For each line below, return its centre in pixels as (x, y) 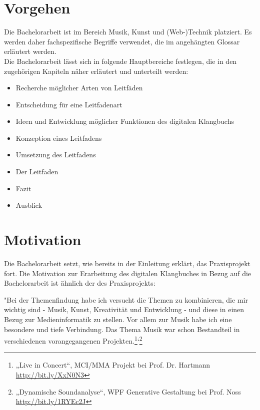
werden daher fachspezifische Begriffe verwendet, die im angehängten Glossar (122, 41)
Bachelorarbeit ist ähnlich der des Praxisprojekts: (80, 283)
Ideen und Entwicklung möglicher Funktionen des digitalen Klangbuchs (125, 121)
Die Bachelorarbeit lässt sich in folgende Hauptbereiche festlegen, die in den (120, 61)
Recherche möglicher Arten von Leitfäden (79, 88)
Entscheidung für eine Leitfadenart (69, 104)
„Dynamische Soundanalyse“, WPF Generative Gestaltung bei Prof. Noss (128, 391)
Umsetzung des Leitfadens (56, 155)
